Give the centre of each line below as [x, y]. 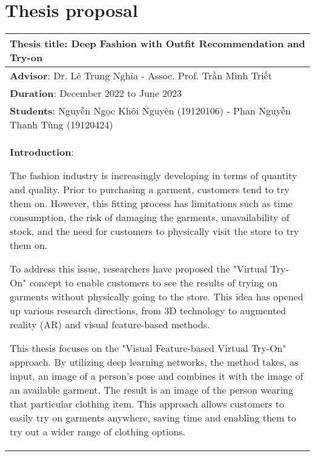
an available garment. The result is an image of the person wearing [151, 390]
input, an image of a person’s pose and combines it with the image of [157, 376]
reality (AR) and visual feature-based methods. [110, 325]
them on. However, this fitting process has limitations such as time [151, 203]
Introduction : [42, 152]
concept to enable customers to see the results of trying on [154, 283]
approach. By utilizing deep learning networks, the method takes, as [154, 362]
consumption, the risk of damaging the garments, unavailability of [150, 217]
